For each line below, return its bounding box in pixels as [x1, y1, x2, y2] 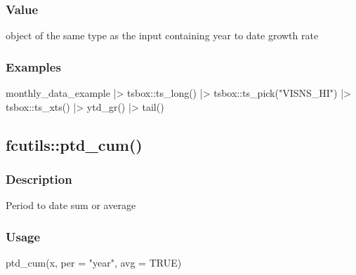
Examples [6, 58, 61, 75]
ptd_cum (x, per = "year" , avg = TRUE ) [6, 255, 182, 270]
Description [6, 170, 72, 187]
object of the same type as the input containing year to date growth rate [6, 28, 319, 43]
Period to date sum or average [6, 198, 136, 213]
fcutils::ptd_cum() [6, 133, 143, 155]
